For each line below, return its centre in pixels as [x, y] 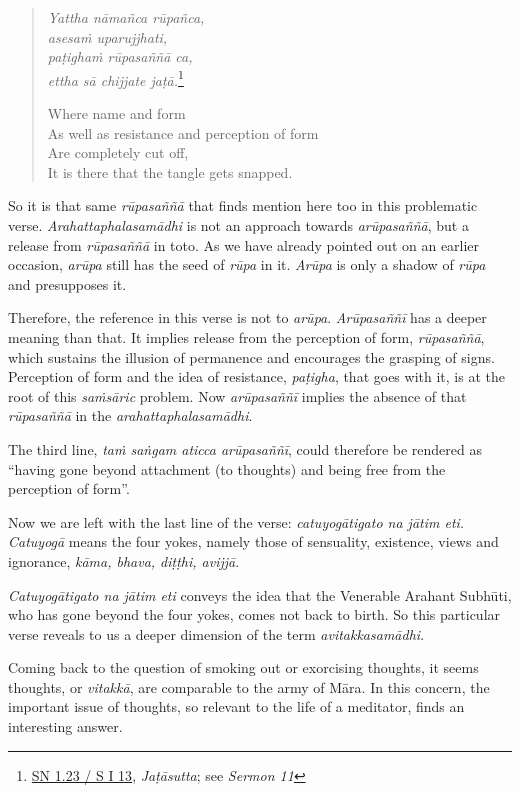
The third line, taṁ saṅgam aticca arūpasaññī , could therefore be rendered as [245, 448]
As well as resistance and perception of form [183, 132]
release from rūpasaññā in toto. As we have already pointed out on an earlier [244, 244]
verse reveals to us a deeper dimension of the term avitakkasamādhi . [216, 633]
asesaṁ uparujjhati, [107, 36]
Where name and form [116, 113]
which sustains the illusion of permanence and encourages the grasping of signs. [251, 356]
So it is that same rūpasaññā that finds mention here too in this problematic [243, 205]
